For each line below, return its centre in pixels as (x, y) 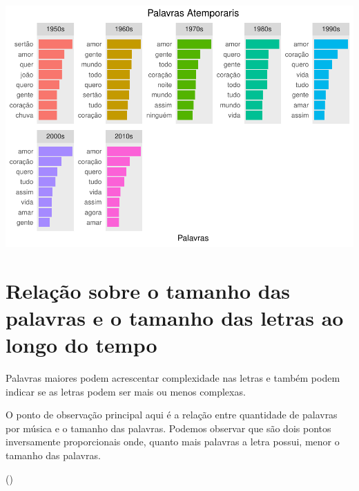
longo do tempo (81, 345)
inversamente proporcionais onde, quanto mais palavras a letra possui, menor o (173, 442)
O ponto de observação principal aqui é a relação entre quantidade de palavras (172, 415)
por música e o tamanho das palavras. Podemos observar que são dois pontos (168, 428)
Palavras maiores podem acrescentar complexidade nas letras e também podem (173, 378)
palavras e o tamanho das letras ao (175, 317)
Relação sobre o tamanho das (148, 290)
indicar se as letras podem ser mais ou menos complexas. (126, 391)
